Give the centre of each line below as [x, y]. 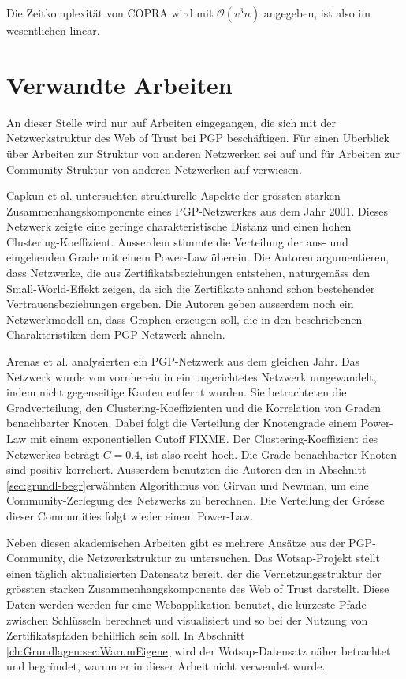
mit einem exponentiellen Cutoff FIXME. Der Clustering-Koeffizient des [204, 438]
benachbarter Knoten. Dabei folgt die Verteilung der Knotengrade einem [182, 423]
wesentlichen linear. [53, 30]
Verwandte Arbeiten [119, 84]
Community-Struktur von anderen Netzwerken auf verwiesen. [154, 169]
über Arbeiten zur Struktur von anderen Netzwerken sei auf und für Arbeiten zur [203, 153]
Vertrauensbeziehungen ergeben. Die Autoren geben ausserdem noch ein [180, 304]
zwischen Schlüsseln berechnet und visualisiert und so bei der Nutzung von [187, 619]
